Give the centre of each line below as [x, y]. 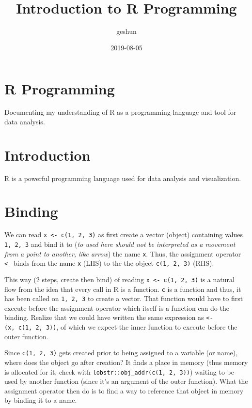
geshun [126, 31]
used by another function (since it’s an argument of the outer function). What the [126, 381]
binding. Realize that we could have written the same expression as [104, 317]
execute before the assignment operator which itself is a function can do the [117, 308]
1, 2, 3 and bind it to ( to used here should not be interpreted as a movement [120, 244]
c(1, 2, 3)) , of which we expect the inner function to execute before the [128, 327]
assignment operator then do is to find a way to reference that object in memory [124, 390]
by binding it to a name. [41, 400]
